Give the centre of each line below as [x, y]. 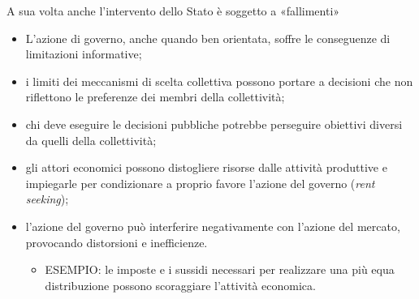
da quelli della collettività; [91, 140]
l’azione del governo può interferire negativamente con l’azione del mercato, [213, 226]
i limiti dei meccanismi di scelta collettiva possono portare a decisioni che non [219, 81]
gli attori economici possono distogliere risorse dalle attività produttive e [206, 167]
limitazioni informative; [84, 54]
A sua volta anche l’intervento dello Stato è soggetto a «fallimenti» [173, 11]
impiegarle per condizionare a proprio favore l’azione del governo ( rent [200, 183]
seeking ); [47, 199]
